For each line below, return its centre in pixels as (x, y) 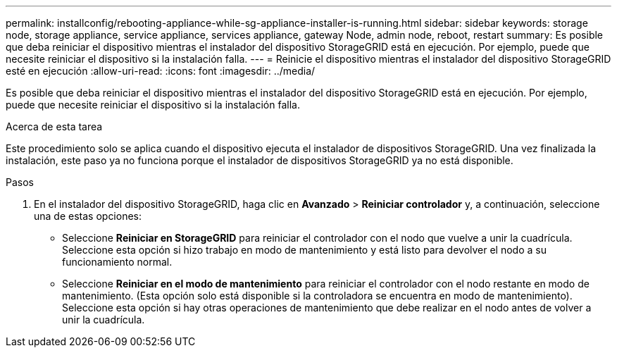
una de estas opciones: (88, 216)
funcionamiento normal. (117, 262)
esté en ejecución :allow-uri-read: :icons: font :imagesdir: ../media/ (161, 71)
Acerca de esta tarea (54, 126)
